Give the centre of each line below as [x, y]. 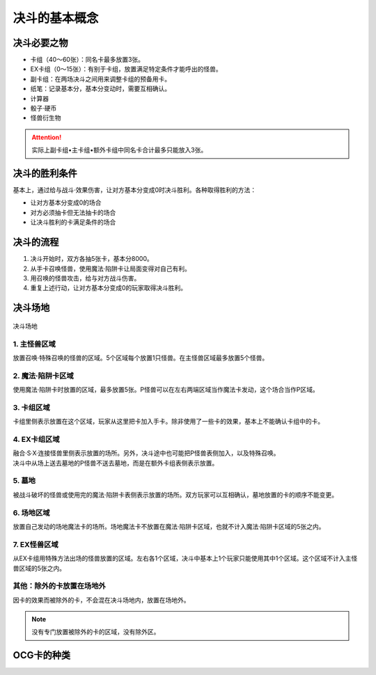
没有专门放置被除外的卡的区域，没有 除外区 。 [96, 632]
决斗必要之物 [40, 43]
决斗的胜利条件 [45, 173]
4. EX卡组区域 [36, 439]
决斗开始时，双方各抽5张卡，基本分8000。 [92, 259]
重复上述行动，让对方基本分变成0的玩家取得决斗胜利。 [109, 288]
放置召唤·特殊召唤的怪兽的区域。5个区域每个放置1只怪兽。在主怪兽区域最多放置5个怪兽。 [141, 358]
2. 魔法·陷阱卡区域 [44, 376]
